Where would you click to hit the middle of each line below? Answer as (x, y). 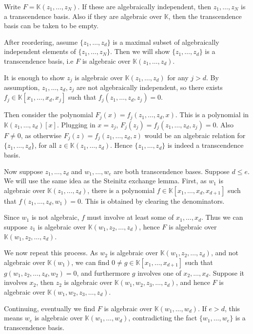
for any (178, 77)
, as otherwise (41, 135)
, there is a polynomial (121, 190)
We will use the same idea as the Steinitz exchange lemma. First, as (105, 181)
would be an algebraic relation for (195, 135)
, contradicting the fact (163, 318)
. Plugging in (76, 124)
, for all (45, 145)
